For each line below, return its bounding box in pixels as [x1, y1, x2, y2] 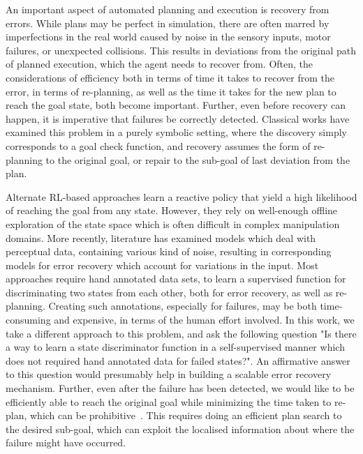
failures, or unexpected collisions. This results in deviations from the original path [6, 43, 357, 57]
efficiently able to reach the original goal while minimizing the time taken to [6, 394, 332, 409]
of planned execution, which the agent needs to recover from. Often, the [6, 56, 313, 71]
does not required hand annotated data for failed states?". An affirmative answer [6, 353, 350, 368]
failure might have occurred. [6, 435, 126, 450]
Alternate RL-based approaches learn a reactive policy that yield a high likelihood [6, 189, 357, 204]
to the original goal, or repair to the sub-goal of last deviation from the [45, 152, 350, 167]
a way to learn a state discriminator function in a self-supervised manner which [6, 340, 345, 354]
